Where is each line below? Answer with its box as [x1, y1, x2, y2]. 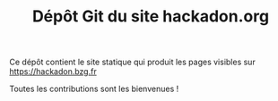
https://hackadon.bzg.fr [9, 66, 97, 77]
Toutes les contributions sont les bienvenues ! [9, 83, 179, 95]
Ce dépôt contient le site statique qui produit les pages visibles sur [9, 56, 256, 68]
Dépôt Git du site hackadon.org [31, 6, 270, 27]
